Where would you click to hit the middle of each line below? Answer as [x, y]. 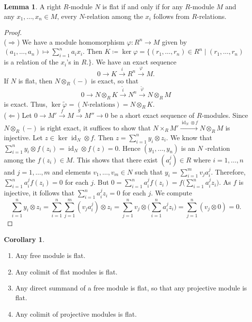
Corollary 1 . [24, 239]
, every [67, 16]
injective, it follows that [39, 193]
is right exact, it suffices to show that [95, 127]
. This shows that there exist [115, 159]
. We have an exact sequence [134, 62]
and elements [71, 171]
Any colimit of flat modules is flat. [66, 271]
